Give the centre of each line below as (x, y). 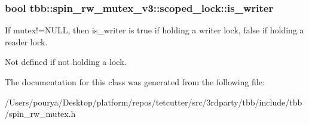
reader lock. (26, 41)
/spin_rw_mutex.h (40, 114)
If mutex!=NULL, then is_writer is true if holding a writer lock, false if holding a (154, 30)
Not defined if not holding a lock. (66, 62)
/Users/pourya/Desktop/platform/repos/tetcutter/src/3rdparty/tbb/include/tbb (154, 102)
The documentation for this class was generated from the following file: (135, 82)
